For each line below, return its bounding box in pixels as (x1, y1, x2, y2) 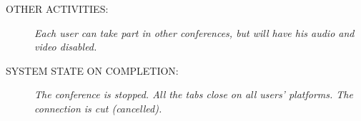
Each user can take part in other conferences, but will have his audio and (34, 25, 355, 40)
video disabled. (34, 39, 97, 54)
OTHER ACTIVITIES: (6, 1, 109, 16)
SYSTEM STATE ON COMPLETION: (6, 63, 179, 78)
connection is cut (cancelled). (34, 100, 162, 115)
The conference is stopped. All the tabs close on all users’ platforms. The (34, 87, 353, 102)
